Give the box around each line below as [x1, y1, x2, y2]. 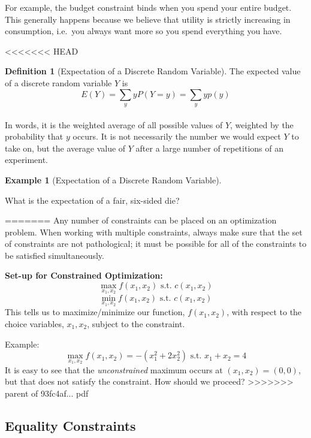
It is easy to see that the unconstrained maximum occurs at [5, 363, 223, 376]
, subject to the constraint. [87, 317, 185, 330]
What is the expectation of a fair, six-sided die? [5, 194, 180, 206]
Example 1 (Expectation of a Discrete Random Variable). [5, 173, 222, 186]
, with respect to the [227, 306, 302, 318]
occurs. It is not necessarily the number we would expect [73, 130, 281, 143]
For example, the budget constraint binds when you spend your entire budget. [5, 1, 292, 13]
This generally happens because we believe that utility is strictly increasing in [5, 13, 291, 25]
